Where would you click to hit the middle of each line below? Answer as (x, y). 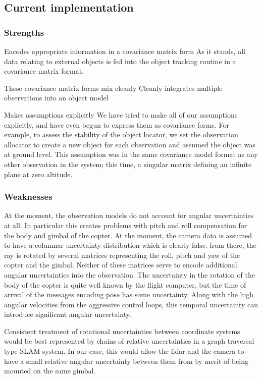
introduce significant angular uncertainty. (68, 314)
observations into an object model (56, 98)
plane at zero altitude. (38, 174)
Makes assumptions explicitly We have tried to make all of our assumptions (121, 114)
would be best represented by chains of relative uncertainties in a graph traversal (129, 341)
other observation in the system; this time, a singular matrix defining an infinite (128, 164)
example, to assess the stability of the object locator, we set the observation (121, 134)
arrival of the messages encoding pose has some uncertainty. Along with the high (129, 294)
